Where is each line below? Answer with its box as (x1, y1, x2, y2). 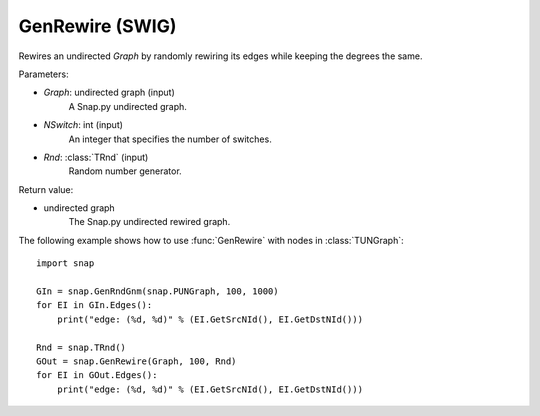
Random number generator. (68, 165, 182, 177)
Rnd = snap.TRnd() (36, 341, 127, 353)
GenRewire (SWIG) (18, 15, 177, 37)
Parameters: (18, 68, 69, 80)
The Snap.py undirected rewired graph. (68, 216, 231, 228)
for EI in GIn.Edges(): (36, 300, 153, 311)
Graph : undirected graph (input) (43, 86, 175, 99)
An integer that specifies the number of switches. (68, 133, 272, 145)
